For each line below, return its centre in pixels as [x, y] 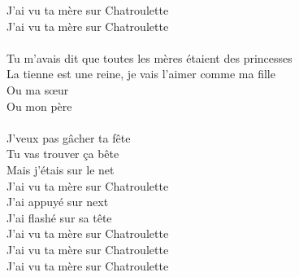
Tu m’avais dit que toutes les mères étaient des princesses [149, 57]
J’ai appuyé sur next [58, 202]
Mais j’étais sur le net [61, 169]
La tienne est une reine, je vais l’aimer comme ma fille [141, 74]
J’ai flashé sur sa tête [59, 217]
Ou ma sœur [38, 89]
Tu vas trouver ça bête [63, 154]
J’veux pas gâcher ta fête [69, 137]
